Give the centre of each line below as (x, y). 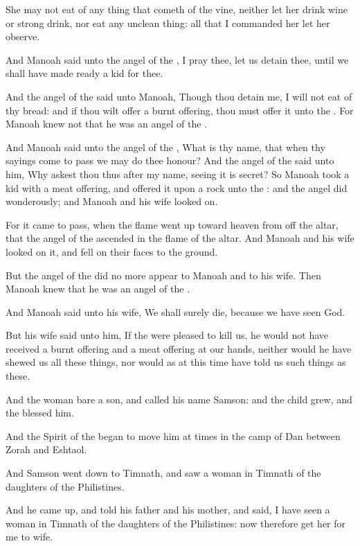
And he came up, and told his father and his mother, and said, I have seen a (168, 510)
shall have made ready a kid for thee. (84, 73)
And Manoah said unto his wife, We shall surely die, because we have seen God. (175, 311)
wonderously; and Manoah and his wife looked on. (112, 201)
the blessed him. (40, 413)
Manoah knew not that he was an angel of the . (106, 124)
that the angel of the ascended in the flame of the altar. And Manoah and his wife (180, 238)
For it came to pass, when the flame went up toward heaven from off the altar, (172, 224)
